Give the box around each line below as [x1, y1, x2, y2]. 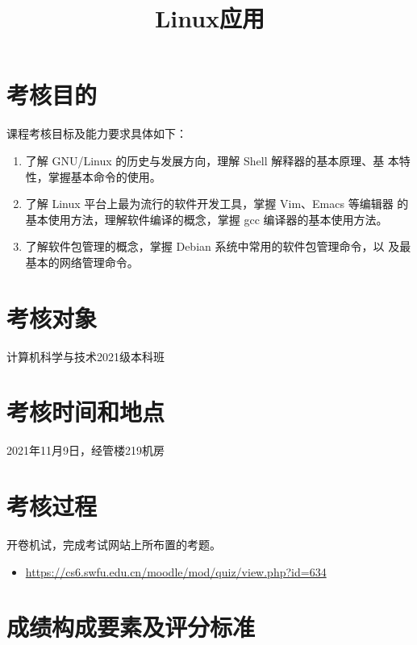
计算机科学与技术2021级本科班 [6, 347, 165, 364]
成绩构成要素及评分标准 [6, 610, 256, 643]
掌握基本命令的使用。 [48, 168, 161, 185]
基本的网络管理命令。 [25, 253, 139, 270]
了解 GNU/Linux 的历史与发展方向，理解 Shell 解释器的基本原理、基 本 [25, 152, 399, 169]
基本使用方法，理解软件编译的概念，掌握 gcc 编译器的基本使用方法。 [25, 210, 388, 227]
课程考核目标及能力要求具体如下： [6, 125, 187, 142]
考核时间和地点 [6, 395, 165, 428]
